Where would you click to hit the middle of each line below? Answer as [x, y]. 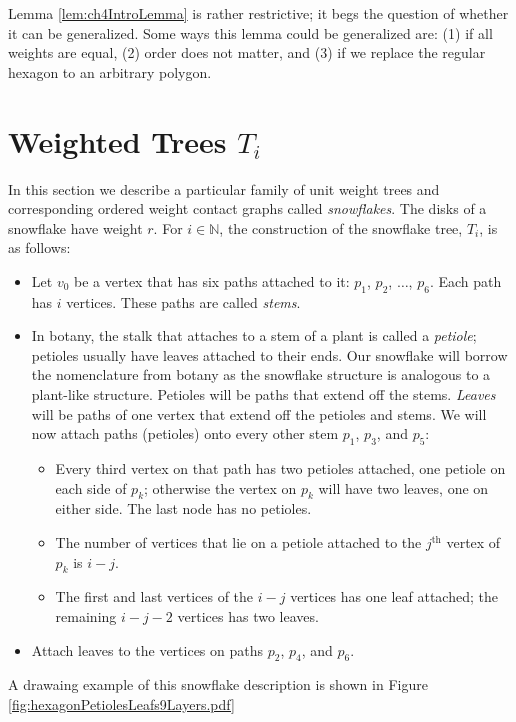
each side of [91, 487]
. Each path [465, 280]
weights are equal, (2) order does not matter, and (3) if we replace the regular [247, 52]
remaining [86, 616]
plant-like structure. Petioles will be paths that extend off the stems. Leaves [263, 394]
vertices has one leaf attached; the [394, 596]
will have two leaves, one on [403, 487]
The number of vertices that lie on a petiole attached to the [238, 542]
